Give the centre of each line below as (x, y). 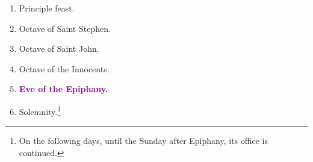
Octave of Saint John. (59, 48)
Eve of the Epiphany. (64, 89)
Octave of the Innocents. (64, 68)
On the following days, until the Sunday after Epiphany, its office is (143, 141)
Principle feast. (47, 8)
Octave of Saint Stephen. (65, 28)
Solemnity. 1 (40, 110)
